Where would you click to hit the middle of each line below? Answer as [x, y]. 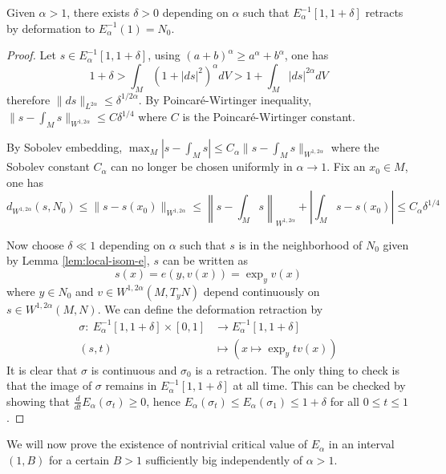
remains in [131, 385]
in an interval [361, 444]
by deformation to [51, 28]
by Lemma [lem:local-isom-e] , [78, 260]
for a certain [79, 459]
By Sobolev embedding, [65, 147]
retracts [384, 12]
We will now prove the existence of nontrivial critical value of [157, 444]
